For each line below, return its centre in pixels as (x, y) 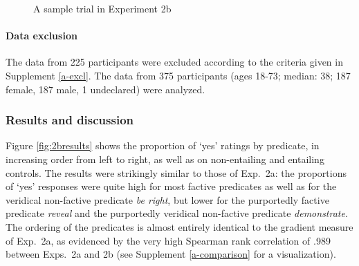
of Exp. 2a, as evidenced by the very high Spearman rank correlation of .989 (168, 240)
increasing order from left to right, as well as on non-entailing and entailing (165, 159)
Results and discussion (70, 120)
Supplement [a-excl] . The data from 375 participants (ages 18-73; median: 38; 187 (178, 75)
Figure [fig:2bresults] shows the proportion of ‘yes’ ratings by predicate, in (163, 145)
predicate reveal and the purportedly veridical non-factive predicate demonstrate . (177, 213)
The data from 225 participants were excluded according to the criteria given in (174, 62)
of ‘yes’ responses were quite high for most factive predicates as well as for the (171, 186)
